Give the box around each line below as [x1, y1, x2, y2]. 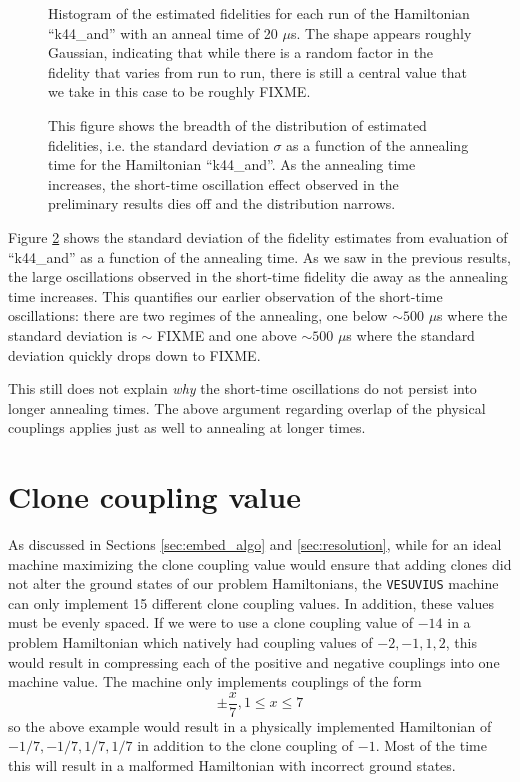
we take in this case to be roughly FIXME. [48, 81, 311, 102]
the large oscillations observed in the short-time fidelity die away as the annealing [8, 266, 508, 287]
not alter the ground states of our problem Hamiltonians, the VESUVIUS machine [8, 573, 499, 594]
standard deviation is [8, 324, 137, 345]
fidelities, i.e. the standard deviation [48, 134, 269, 155]
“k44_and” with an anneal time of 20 [48, 22, 278, 43]
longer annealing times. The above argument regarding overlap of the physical [8, 397, 486, 418]
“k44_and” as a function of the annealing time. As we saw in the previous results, [8, 246, 511, 267]
